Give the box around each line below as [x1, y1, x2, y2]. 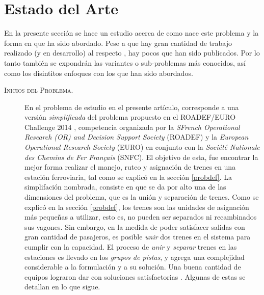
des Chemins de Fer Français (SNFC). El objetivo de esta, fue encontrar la [24, 151, 258, 162]
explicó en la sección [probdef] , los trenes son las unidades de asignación [24, 201, 249, 212]
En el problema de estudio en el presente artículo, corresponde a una [24, 101, 239, 112]
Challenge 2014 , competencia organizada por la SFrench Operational [24, 121, 240, 132]
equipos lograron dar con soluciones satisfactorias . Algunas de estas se [24, 271, 246, 282]
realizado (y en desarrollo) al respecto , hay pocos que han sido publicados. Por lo [4, 47, 260, 58]
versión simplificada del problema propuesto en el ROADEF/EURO [24, 112, 236, 122]
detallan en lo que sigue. [24, 281, 100, 292]
